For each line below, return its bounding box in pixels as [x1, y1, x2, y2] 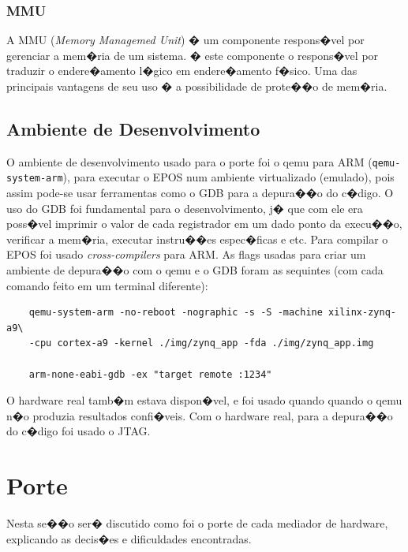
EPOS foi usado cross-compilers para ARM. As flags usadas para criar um [6, 246, 366, 263]
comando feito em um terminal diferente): [6, 277, 208, 293]
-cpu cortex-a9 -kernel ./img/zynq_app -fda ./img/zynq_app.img [28, 338, 374, 349]
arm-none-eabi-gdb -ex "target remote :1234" [28, 368, 272, 380]
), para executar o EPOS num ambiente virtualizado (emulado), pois [62, 169, 395, 185]
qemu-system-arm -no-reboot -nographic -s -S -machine [28, 307, 323, 319]
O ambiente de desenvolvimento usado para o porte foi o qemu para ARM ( [6, 153, 372, 170]
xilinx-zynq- [328, 307, 396, 319]
